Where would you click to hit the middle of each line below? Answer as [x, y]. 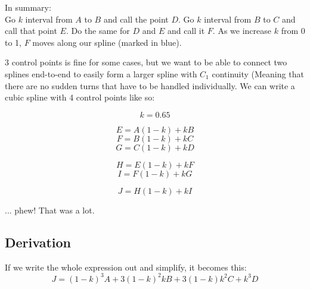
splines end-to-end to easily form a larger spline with [101, 73]
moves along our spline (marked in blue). [107, 42]
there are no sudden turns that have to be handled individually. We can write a [150, 85]
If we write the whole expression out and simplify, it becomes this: [126, 267]
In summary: [28, 7]
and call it [186, 31]
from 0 [293, 31]
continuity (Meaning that [258, 73]
